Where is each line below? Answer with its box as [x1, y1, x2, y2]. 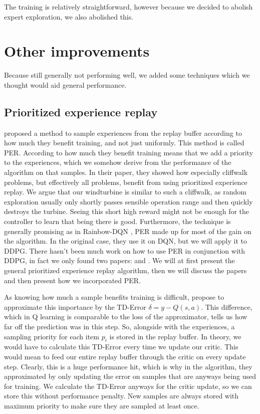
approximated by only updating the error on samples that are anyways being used [4, 371, 256, 381]
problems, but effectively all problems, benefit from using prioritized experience [4, 176, 247, 187]
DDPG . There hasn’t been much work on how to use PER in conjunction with [4, 245, 245, 256]
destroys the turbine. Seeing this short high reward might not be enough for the [4, 206, 249, 217]
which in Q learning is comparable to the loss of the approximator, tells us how [4, 311, 247, 322]
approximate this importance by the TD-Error [4, 301, 146, 312]
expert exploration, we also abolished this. [4, 11, 134, 22]
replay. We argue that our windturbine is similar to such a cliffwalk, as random [4, 186, 246, 197]
